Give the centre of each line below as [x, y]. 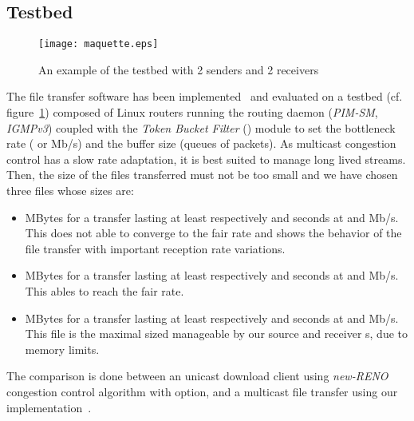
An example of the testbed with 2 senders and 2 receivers [179, 69]
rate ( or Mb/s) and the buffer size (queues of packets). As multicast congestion [201, 143]
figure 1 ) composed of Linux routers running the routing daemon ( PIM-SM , [192, 112]
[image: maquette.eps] [99, 44]
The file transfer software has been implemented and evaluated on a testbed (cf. [205, 96]
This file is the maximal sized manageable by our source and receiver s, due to [217, 334]
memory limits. [62, 349]
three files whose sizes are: [70, 191]
